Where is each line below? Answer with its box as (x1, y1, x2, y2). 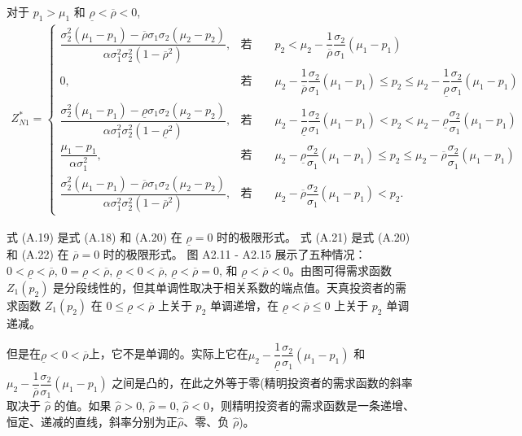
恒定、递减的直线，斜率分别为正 (7, 412, 178, 429)
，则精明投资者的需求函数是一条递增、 (209, 397, 415, 414)
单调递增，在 (209, 296, 279, 313)
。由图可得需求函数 (288, 261, 392, 278)
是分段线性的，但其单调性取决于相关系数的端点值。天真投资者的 (53, 278, 396, 295)
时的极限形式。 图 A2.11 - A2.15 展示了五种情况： (103, 245, 366, 262)
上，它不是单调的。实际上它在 (88, 345, 248, 362)
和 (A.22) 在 (7, 245, 69, 262)
